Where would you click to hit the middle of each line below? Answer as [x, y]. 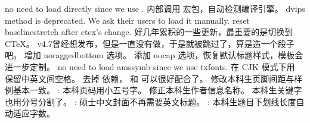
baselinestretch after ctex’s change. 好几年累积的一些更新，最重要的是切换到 [149, 32]
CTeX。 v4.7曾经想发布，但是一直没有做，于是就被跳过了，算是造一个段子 [150, 43]
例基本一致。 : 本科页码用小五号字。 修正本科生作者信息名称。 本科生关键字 [154, 90]
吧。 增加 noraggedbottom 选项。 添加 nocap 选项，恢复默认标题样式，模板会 [154, 55]
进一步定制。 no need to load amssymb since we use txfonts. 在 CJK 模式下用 [150, 66]
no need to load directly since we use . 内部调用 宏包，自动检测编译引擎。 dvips [155, 8]
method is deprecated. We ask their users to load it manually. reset [127, 20]
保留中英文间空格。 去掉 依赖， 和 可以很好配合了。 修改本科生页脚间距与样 [154, 78]
